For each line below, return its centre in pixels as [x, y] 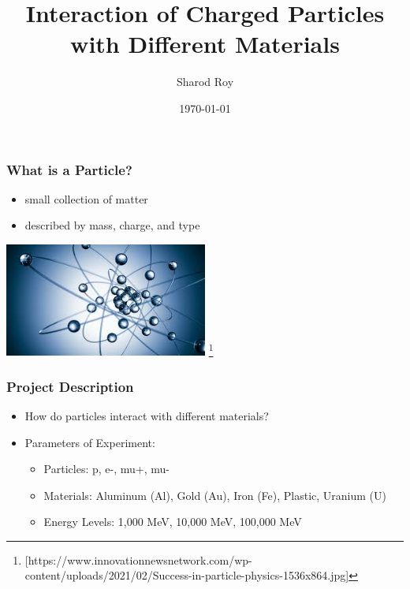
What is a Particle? [69, 169]
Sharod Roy [205, 82]
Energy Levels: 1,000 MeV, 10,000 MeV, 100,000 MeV [173, 522]
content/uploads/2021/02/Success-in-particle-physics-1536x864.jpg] [187, 575]
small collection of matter [86, 198]
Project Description [70, 386]
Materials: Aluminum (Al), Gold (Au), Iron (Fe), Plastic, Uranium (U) [215, 495]
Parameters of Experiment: [90, 442]
